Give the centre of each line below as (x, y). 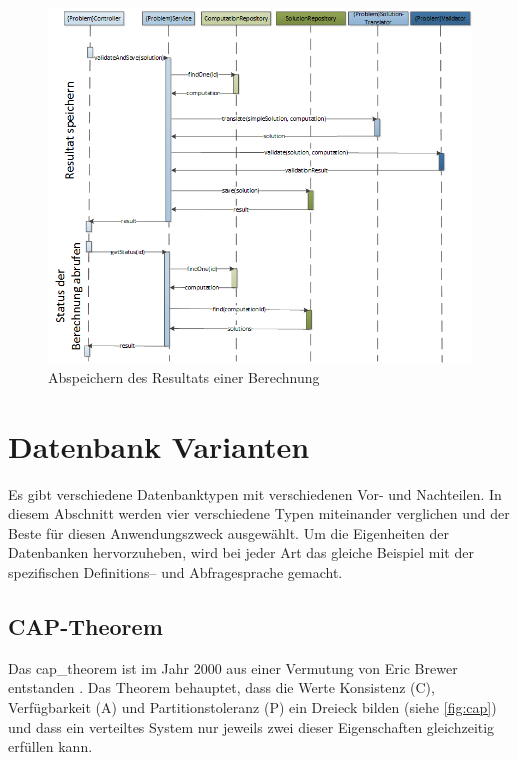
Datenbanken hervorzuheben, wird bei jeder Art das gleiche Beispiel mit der (241, 552)
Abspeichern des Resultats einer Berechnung (184, 376)
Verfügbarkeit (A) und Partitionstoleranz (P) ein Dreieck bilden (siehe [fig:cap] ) (252, 707)
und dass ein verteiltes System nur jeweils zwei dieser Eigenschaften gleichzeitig (251, 726)
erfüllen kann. (50, 746)
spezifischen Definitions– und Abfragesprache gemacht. (175, 572)
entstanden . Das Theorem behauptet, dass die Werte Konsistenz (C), (221, 687)
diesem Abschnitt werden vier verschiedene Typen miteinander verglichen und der (259, 513)
